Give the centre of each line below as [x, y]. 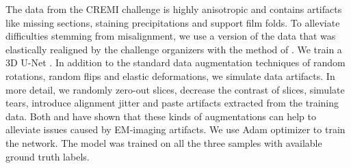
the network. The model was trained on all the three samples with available [164, 142]
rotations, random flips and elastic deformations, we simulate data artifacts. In [170, 75]
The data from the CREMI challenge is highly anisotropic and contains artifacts [174, 9]
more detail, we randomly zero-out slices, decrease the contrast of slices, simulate [175, 89]
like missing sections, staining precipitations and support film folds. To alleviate [173, 22]
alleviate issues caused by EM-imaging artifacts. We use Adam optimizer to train [175, 129]
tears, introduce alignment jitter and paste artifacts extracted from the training [172, 103]
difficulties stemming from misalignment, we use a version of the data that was [171, 36]
